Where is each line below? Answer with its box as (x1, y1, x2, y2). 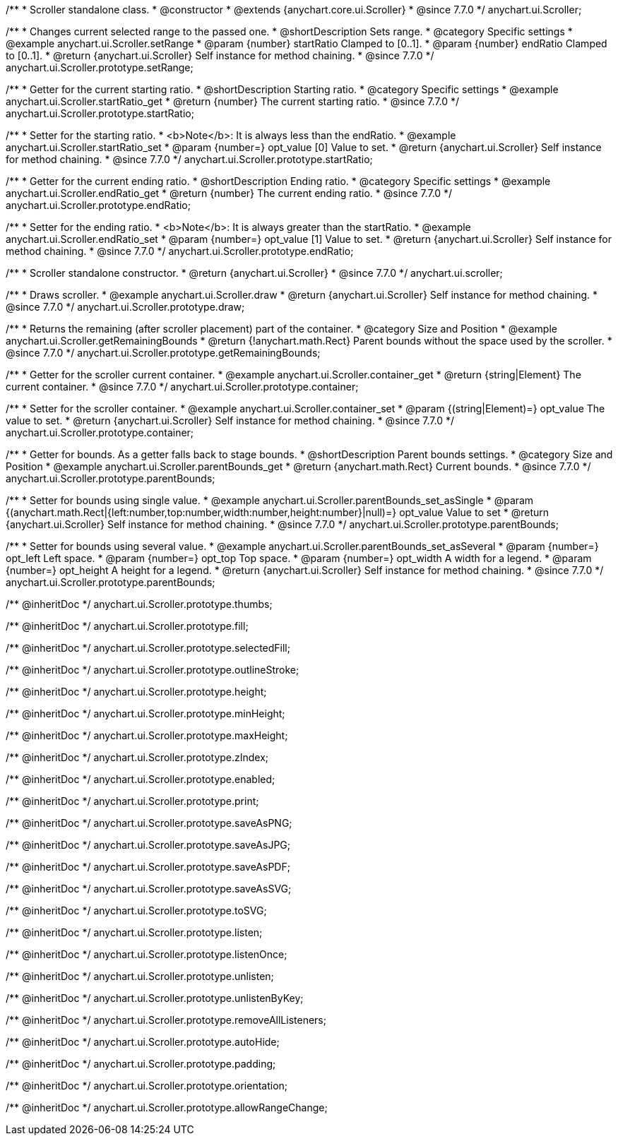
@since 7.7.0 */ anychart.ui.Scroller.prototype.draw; (6, 301, 245, 313)
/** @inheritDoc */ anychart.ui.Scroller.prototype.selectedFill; (6, 642, 290, 654)
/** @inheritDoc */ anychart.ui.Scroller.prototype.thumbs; (6, 598, 273, 610)
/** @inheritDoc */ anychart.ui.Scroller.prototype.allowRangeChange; (6, 1101, 328, 1113)
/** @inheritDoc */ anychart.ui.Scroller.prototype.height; (6, 686, 267, 698)
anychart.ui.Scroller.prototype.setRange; (6, 61, 194, 73)
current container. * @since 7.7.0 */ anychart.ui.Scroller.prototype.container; (6, 381, 359, 393)
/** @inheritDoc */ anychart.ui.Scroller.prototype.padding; (6, 1058, 276, 1070)
